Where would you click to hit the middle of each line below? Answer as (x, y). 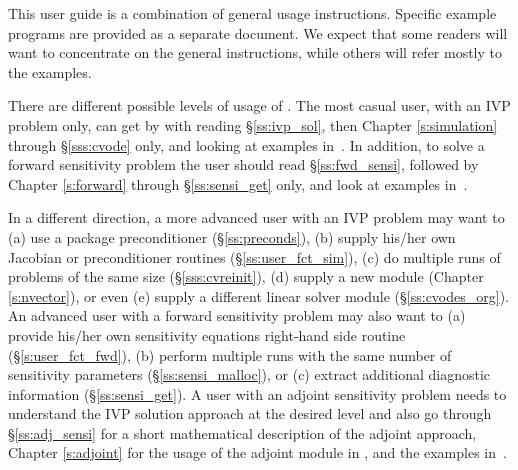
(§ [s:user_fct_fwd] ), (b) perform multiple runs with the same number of (230, 354)
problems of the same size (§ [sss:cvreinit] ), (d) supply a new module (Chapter (246, 276)
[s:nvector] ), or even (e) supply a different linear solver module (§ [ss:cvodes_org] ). (258, 295)
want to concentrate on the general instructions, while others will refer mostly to (255, 52)
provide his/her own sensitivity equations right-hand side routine (207, 334)
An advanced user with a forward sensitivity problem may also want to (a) (237, 315)
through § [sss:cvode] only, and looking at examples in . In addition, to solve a (246, 144)
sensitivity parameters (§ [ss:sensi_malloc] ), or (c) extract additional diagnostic (249, 374)
